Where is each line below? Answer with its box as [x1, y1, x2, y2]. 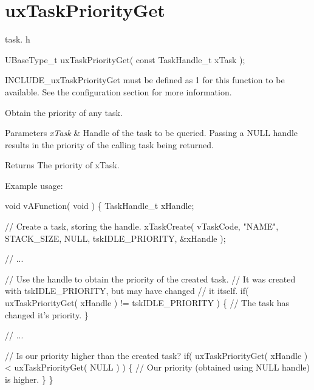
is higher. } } [5, 373, 53, 385]
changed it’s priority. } [5, 308, 89, 321]
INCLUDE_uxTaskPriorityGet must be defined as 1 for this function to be [5, 74, 285, 86]
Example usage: [5, 179, 63, 191]
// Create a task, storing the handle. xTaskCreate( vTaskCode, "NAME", [5, 220, 279, 233]
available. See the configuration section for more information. [5, 85, 232, 98]
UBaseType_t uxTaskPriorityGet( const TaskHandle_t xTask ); [5, 53, 245, 66]
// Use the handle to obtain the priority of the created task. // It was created [5, 272, 296, 285]
